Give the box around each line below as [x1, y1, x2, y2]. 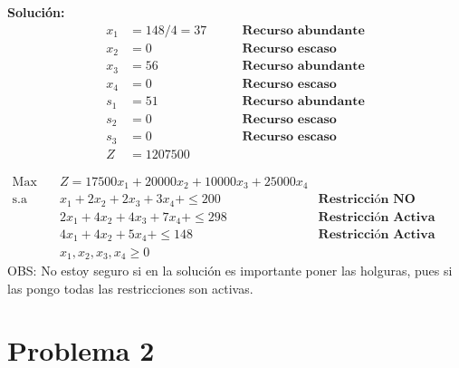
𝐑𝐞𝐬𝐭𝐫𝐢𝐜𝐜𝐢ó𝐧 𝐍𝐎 [318, 193, 416, 207]
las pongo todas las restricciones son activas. [7, 278, 253, 297]
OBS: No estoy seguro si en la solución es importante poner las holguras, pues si [7, 260, 453, 279]
